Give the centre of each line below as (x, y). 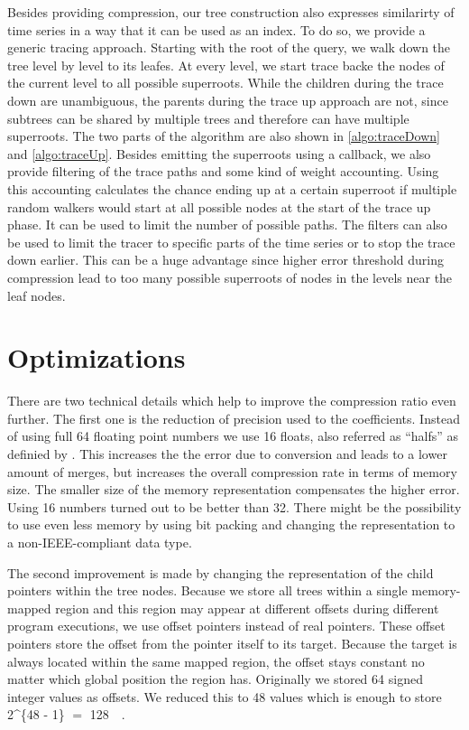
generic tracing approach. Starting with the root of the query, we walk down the (229, 47)
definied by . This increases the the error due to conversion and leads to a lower (227, 454)
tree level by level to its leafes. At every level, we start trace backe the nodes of (226, 65)
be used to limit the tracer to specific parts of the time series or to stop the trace (231, 242)
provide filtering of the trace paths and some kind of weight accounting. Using (223, 171)
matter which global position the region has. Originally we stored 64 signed (215, 679)
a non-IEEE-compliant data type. (100, 542)
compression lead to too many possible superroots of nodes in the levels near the (230, 277)
